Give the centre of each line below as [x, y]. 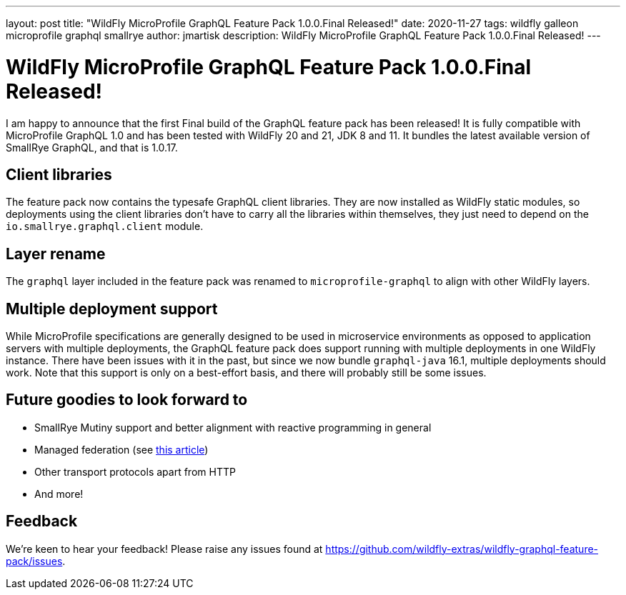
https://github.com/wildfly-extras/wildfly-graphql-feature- [462, 549]
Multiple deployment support [112, 309]
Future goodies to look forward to [127, 400]
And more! [59, 494]
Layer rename [56, 254]
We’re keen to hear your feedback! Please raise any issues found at [164, 549]
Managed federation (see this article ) [121, 449]
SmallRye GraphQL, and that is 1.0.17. [92, 147]
